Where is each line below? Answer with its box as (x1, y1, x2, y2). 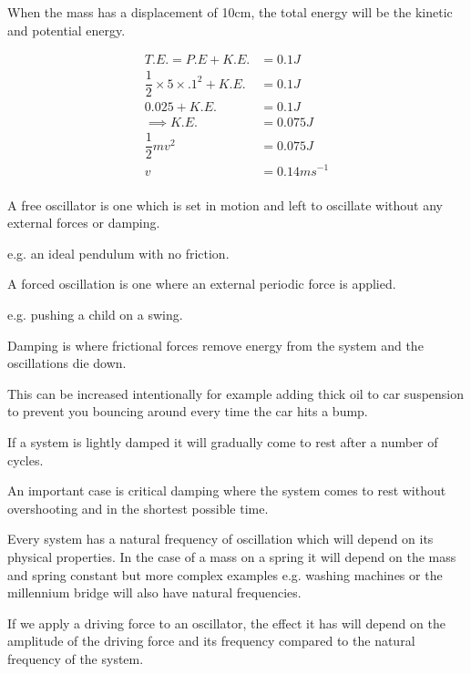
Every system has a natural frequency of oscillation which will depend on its (7, 529, 434, 548)
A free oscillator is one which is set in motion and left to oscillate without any (7, 195, 443, 214)
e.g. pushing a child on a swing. (7, 304, 183, 323)
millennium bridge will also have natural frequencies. (7, 583, 302, 602)
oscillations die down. (7, 353, 127, 373)
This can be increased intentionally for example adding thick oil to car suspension (7, 383, 465, 403)
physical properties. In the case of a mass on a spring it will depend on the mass (7, 546, 456, 566)
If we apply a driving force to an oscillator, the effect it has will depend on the (7, 613, 445, 632)
